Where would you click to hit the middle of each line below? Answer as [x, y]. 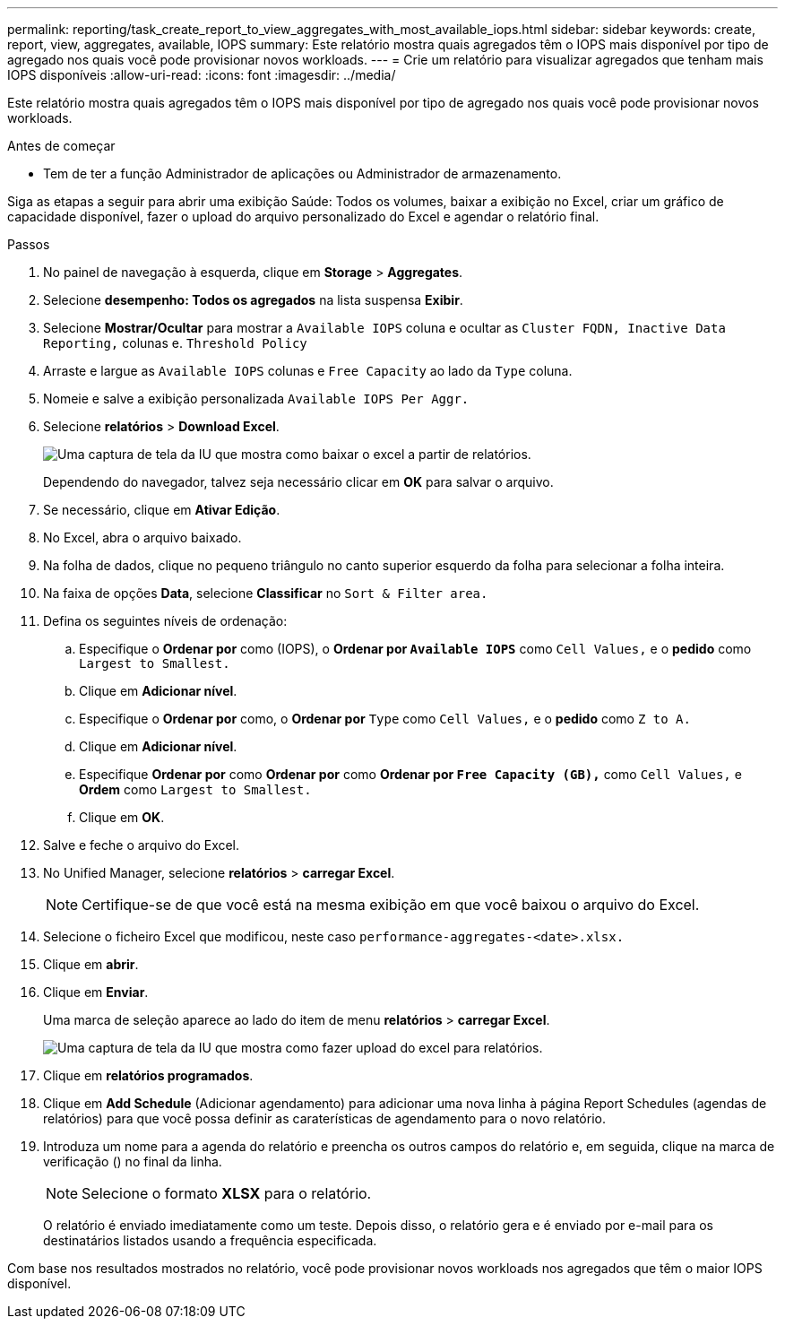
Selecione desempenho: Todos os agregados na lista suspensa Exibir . [253, 300]
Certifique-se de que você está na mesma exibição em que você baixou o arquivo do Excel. [391, 905]
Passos [29, 244]
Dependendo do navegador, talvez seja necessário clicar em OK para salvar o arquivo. [298, 482]
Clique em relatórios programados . [148, 1075]
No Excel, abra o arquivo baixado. [142, 537]
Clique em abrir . [91, 964]
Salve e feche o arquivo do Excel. [142, 845]
